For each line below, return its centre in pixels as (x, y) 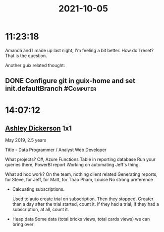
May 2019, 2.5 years (26, 140)
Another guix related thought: (35, 65)
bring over (23, 225)
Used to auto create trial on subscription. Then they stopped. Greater (83, 199)
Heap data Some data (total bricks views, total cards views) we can (81, 219)
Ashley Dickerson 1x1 (38, 128)
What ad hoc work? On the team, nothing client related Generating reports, (81, 174)
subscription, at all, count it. (41, 210)
